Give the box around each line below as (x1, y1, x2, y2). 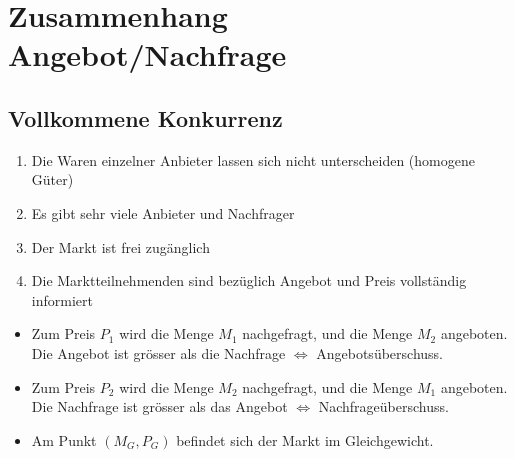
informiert (31, 289, 93, 310)
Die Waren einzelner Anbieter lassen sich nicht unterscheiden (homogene (31, 149, 475, 170)
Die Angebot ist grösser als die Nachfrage (31, 342, 286, 363)
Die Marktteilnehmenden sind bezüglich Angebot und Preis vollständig (31, 270, 467, 291)
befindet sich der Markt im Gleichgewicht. (176, 429, 434, 450)
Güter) (31, 169, 74, 190)
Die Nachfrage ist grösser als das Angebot (31, 396, 288, 417)
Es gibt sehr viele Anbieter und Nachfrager (31, 202, 295, 223)
